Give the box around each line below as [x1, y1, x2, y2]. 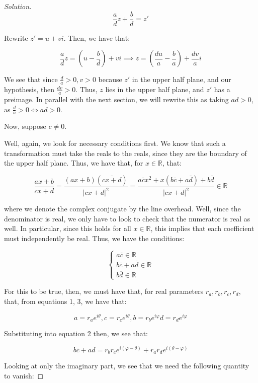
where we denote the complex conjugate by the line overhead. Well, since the [4, 203, 241, 214]
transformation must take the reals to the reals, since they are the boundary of [4, 147, 247, 158]
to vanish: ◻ [4, 370, 44, 381]
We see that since [4, 74, 58, 85]
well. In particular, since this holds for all [4, 223, 131, 234]
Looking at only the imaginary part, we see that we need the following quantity [4, 360, 249, 371]
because [98, 74, 122, 85]
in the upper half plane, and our [132, 74, 231, 85]
